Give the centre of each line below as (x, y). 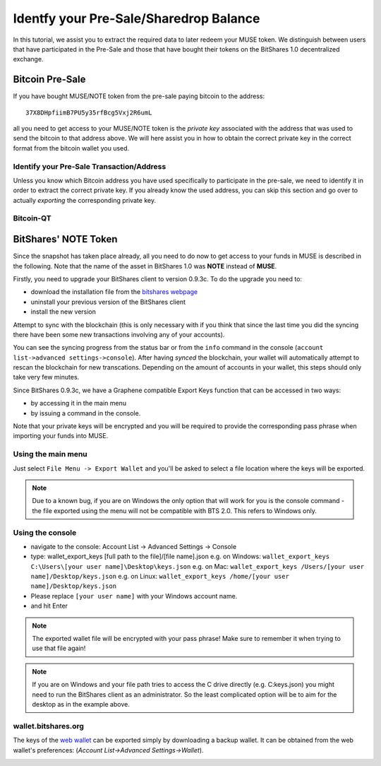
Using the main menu (50, 454)
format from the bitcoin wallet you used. (71, 148)
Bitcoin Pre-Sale (49, 79)
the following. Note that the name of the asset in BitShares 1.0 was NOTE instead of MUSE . (145, 266)
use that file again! (59, 648)
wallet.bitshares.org (49, 726)
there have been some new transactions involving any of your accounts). (119, 334)
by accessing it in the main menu (79, 403)
